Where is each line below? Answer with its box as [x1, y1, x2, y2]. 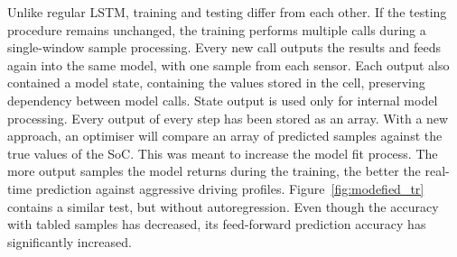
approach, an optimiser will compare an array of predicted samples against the [7, 126, 443, 145]
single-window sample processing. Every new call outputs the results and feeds [7, 38, 442, 57]
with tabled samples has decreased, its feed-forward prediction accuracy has [7, 215, 426, 234]
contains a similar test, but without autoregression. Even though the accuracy [7, 197, 439, 216]
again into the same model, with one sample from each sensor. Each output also [7, 55, 450, 74]
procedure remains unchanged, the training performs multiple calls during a [7, 20, 426, 39]
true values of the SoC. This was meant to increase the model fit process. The [7, 143, 438, 162]
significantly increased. [7, 232, 132, 251]
